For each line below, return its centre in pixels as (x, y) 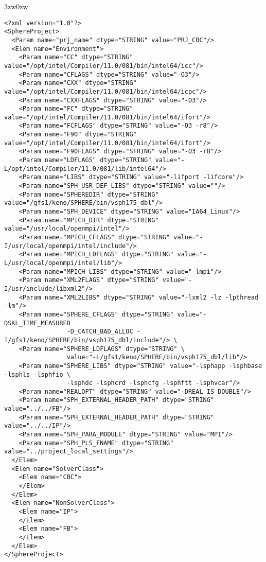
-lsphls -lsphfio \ (37, 374)
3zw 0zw (16, 6)
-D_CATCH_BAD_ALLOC (100, 332)
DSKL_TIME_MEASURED (37, 323)
